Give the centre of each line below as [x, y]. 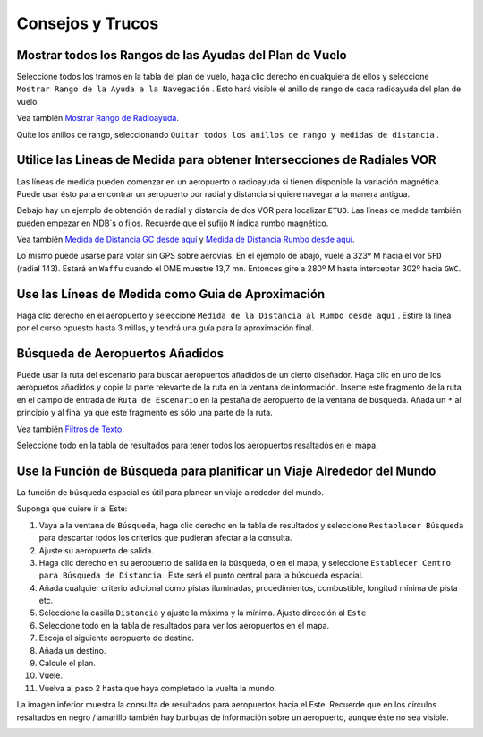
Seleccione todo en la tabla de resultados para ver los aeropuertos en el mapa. [184, 625]
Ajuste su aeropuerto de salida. [96, 550]
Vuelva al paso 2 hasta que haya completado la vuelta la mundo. [158, 688]
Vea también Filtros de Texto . [71, 429]
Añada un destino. [72, 650]
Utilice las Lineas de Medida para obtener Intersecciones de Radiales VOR [227, 160]
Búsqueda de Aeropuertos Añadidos [120, 353]
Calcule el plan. [67, 664]
